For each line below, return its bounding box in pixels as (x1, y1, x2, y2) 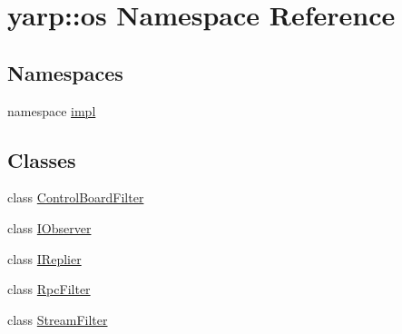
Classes (7, 145, 76, 173)
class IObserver (7, 218, 92, 237)
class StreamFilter (7, 309, 108, 329)
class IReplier (7, 249, 82, 268)
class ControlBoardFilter (7, 188, 144, 207)
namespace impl (7, 101, 96, 120)
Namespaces (7, 58, 123, 86)
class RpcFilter (7, 280, 91, 299)
